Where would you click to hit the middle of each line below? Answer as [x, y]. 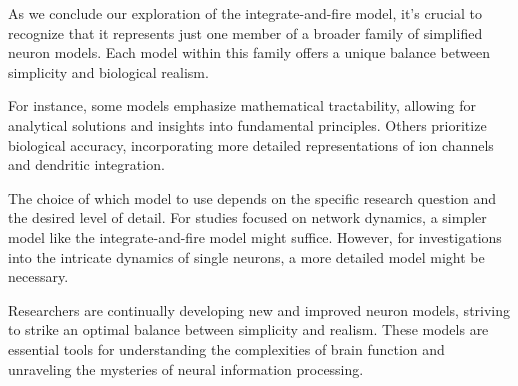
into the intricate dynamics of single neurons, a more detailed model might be [246, 256]
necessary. [38, 276]
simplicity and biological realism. [108, 71]
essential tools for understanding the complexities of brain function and [226, 348]
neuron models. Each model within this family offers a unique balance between [249, 52]
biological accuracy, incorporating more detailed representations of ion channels [251, 144]
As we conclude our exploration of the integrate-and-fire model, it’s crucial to [245, 13]
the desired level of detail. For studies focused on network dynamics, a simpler [247, 217]
